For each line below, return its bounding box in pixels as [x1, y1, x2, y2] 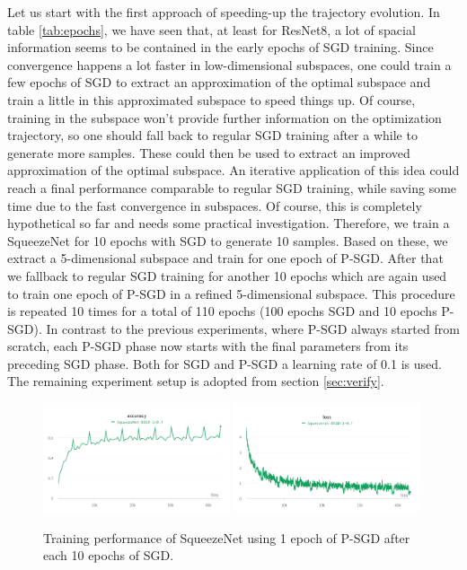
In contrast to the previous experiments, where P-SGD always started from [46, 319, 460, 338]
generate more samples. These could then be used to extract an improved [7, 143, 410, 162]
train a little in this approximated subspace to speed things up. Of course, [7, 90, 416, 109]
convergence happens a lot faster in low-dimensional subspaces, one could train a [7, 55, 452, 74]
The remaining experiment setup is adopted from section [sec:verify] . [7, 372, 384, 390]
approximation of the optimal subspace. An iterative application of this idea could [7, 161, 460, 180]
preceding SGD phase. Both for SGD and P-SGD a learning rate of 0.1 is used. [7, 354, 442, 373]
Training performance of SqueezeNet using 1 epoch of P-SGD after [43, 528, 410, 547]
